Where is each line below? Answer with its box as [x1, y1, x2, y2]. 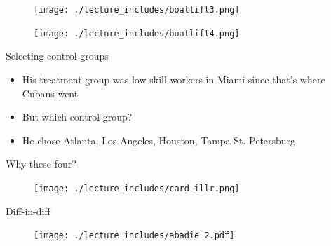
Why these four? [6, 156, 76, 171]
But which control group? [22, 109, 133, 124]
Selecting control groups [6, 48, 109, 63]
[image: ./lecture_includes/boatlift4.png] [34, 28, 240, 39]
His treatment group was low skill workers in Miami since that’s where [22, 71, 325, 86]
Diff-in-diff [6, 203, 50, 218]
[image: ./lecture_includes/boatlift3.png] [34, 5, 240, 15]
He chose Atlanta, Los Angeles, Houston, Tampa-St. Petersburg [22, 132, 296, 147]
